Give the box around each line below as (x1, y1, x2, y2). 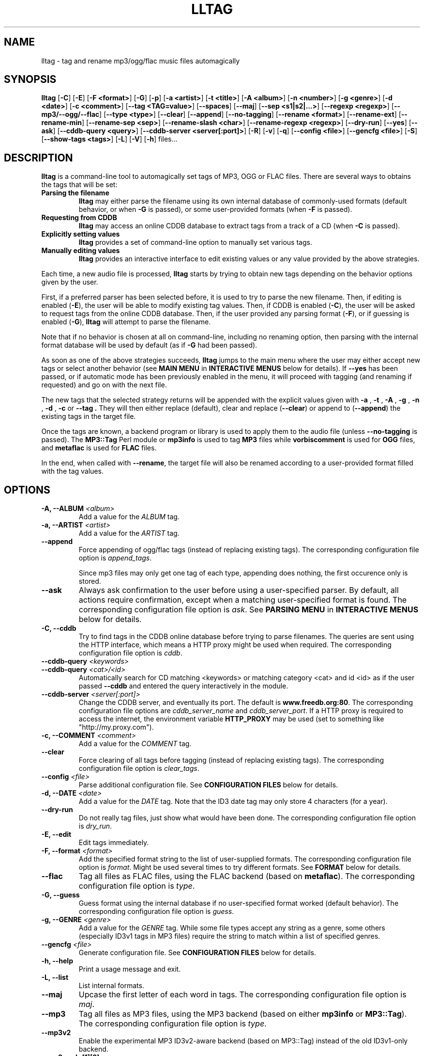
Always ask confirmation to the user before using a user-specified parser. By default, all (78, 585, 399, 595)
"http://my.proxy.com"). (78, 723, 154, 732)
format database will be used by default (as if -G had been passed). (41, 341, 257, 350)
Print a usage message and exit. (78, 965, 181, 974)
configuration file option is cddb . (78, 649, 182, 657)
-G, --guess (41, 891, 80, 899)
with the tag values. (41, 467, 104, 476)
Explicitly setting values (41, 230, 120, 239)
